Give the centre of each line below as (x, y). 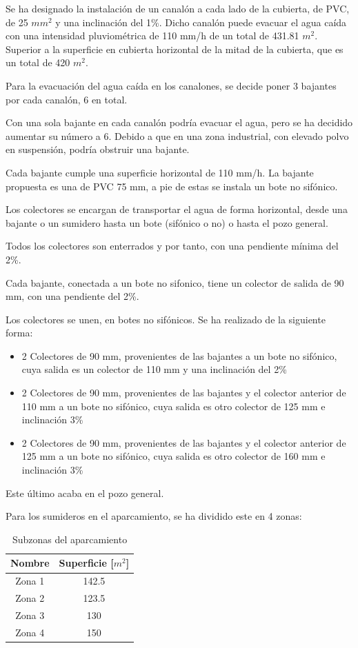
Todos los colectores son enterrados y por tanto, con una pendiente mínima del (172, 246)
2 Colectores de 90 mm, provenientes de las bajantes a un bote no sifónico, (179, 355)
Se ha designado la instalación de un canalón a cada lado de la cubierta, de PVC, (178, 8)
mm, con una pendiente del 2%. (72, 296)
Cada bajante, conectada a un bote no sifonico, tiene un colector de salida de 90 (175, 282)
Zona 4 (30, 632)
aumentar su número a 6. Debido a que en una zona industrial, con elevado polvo (177, 135)
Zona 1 (30, 581)
